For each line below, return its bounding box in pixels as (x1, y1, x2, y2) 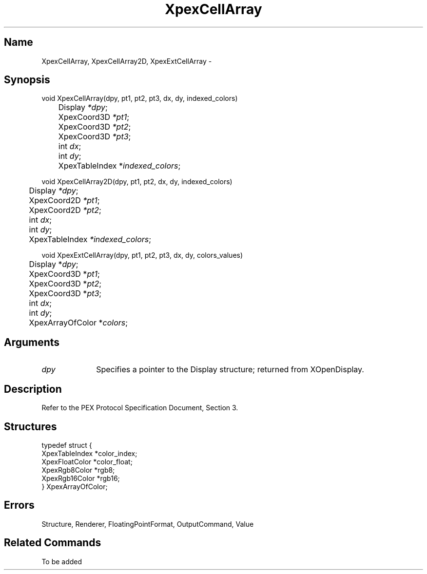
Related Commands (4, 536, 101, 549)
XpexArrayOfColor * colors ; (29, 318, 128, 328)
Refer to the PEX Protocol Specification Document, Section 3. (41, 403, 238, 412)
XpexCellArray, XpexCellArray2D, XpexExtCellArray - (41, 57, 212, 65)
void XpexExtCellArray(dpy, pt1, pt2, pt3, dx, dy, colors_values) (41, 251, 243, 260)
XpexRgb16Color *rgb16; (41, 474, 120, 482)
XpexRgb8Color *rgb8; (41, 465, 115, 474)
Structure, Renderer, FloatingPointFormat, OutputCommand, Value (41, 519, 254, 528)
